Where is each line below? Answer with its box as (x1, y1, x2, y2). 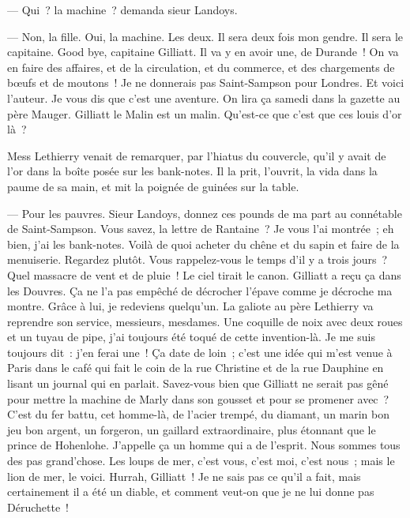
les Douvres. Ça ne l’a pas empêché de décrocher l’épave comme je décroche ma (7, 282, 393, 298)
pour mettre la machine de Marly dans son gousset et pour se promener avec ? (7, 390, 389, 407)
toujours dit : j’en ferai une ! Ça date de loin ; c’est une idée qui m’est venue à (7, 343, 393, 360)
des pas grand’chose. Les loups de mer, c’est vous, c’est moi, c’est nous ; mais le (7, 452, 395, 469)
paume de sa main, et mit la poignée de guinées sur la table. (7, 178, 299, 194)
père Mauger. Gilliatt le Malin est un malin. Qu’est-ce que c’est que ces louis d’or (7, 105, 402, 122)
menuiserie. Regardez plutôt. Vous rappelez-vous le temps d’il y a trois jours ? (7, 251, 388, 268)
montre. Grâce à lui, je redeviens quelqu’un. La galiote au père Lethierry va (7, 298, 374, 314)
